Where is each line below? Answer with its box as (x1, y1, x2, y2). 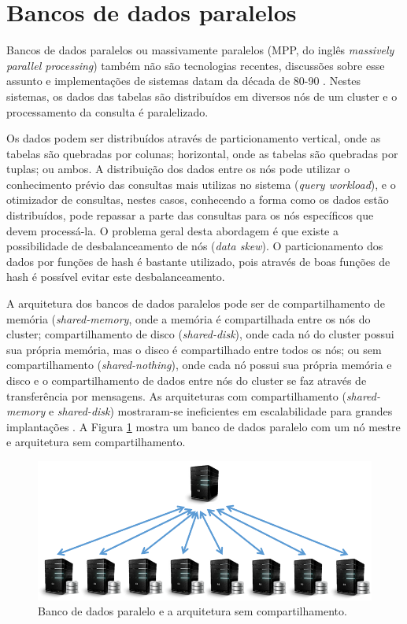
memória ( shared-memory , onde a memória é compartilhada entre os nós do (6, 310, 371, 327)
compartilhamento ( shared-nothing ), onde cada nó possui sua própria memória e (6, 356, 392, 373)
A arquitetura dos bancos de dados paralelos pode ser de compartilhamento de (6, 295, 385, 312)
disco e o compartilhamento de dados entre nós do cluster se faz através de (6, 372, 367, 388)
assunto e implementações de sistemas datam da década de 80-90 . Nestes (6, 72, 361, 89)
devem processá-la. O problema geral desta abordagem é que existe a (6, 222, 339, 238)
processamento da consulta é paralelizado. (6, 103, 209, 120)
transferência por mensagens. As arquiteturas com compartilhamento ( (6, 387, 346, 404)
